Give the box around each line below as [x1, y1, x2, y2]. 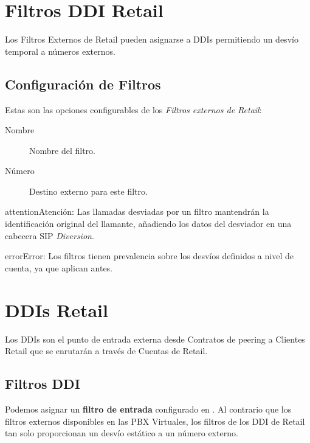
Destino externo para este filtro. [29, 184, 148, 197]
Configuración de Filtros [5, 74, 161, 93]
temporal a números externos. [5, 44, 115, 57]
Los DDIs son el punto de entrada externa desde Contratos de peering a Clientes [5, 332, 305, 345]
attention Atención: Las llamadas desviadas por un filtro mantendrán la [5, 205, 269, 218]
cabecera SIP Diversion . [5, 229, 94, 242]
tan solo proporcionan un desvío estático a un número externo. [5, 427, 238, 439]
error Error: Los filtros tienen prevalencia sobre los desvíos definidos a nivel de [5, 249, 294, 262]
